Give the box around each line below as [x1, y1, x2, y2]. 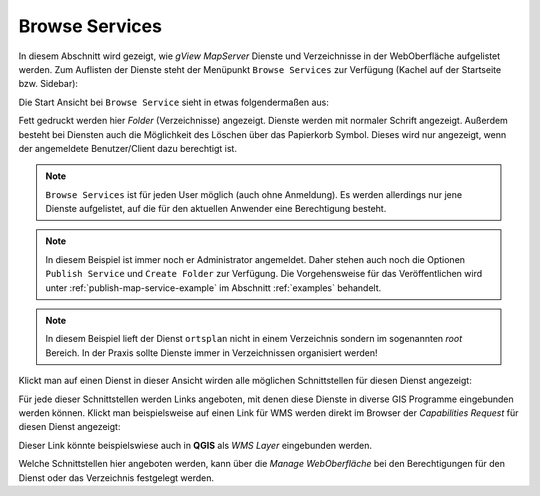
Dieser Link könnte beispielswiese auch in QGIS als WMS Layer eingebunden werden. [18, 439, 372, 451]
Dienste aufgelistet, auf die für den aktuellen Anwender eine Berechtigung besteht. [45, 203, 387, 215]
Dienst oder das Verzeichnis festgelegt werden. [18, 471, 215, 484]
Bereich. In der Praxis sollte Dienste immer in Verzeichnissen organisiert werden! [45, 346, 379, 359]
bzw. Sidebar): [18, 78, 79, 90]
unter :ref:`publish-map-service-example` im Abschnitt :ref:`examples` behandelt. [45, 281, 382, 294]
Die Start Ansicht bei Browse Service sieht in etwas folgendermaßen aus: [18, 96, 330, 108]
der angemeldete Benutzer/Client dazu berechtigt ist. [18, 142, 237, 154]
